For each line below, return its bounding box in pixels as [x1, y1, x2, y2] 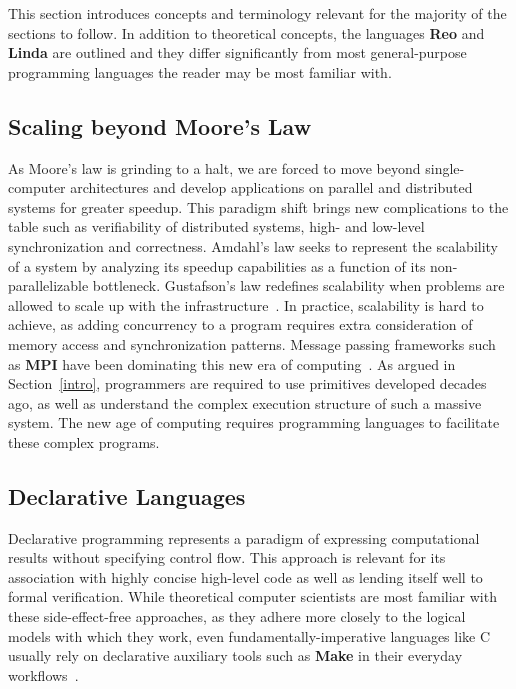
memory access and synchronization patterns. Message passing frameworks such [8, 333, 496, 354]
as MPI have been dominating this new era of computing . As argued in [8, 353, 456, 374]
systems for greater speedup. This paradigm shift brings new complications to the [8, 196, 509, 217]
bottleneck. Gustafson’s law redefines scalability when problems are [92, 275, 505, 296]
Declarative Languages [8, 480, 246, 511]
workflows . [8, 664, 79, 685]
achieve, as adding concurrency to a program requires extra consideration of [8, 314, 473, 335]
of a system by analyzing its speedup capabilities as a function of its [8, 255, 426, 276]
